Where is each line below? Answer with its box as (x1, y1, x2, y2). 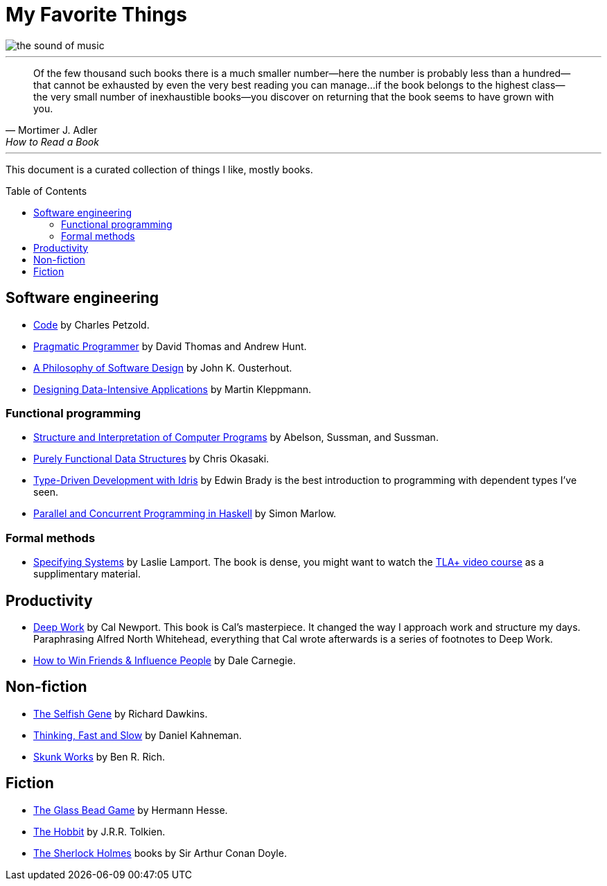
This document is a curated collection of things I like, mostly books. (6, 163, 313, 175)
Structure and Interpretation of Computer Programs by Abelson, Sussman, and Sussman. (33, 431, 439, 444)
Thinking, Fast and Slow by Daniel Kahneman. (33, 729, 242, 741)
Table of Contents (6, 184, 87, 197)
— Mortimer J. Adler (6, 123, 98, 136)
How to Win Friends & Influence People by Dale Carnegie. (33, 654, 296, 666)
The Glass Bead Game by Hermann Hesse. (33, 804, 228, 816)
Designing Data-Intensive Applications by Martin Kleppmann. (33, 383, 312, 395)
